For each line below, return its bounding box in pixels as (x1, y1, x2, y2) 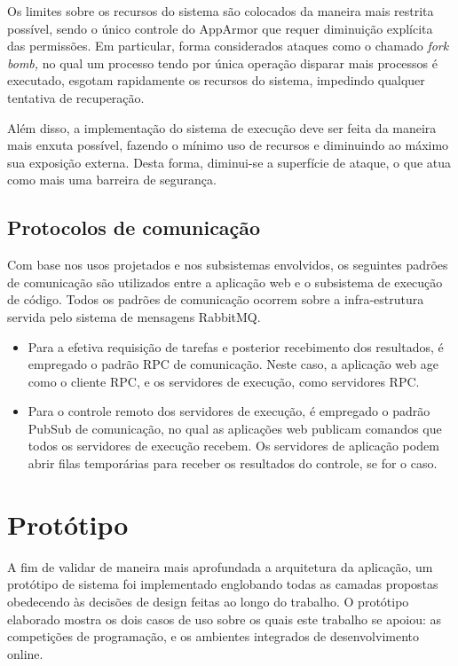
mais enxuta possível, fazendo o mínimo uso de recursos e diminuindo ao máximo (7, 136, 449, 154)
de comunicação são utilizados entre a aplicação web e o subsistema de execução (7, 272, 443, 291)
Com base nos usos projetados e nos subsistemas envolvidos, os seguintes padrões (7, 255, 448, 274)
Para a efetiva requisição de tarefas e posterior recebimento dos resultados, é (28, 337, 444, 356)
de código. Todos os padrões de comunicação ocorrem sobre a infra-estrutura (7, 290, 424, 309)
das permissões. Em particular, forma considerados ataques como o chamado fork (7, 36, 449, 55)
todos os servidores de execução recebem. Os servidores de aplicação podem (28, 436, 439, 455)
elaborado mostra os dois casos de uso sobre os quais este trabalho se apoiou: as (7, 609, 442, 628)
